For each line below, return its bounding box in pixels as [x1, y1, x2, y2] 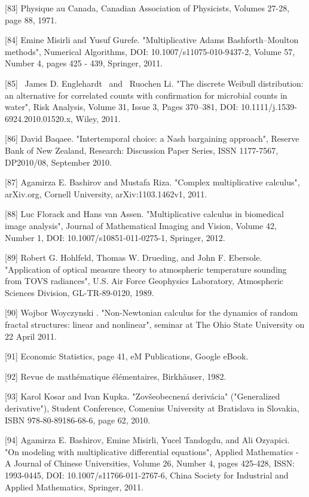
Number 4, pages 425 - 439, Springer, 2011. [5, 57, 163, 69]
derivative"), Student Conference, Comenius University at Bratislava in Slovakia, [5, 402, 299, 414]
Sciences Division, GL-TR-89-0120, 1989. [5, 286, 154, 298]
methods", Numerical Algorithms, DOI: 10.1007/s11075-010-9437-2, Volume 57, [5, 45, 295, 57]
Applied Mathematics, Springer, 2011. [5, 480, 143, 493]
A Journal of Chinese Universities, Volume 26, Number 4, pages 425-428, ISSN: [5, 457, 295, 469]
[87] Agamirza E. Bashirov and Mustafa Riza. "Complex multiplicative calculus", [5, 176, 300, 188]
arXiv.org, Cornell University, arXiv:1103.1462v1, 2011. [5, 187, 207, 200]
